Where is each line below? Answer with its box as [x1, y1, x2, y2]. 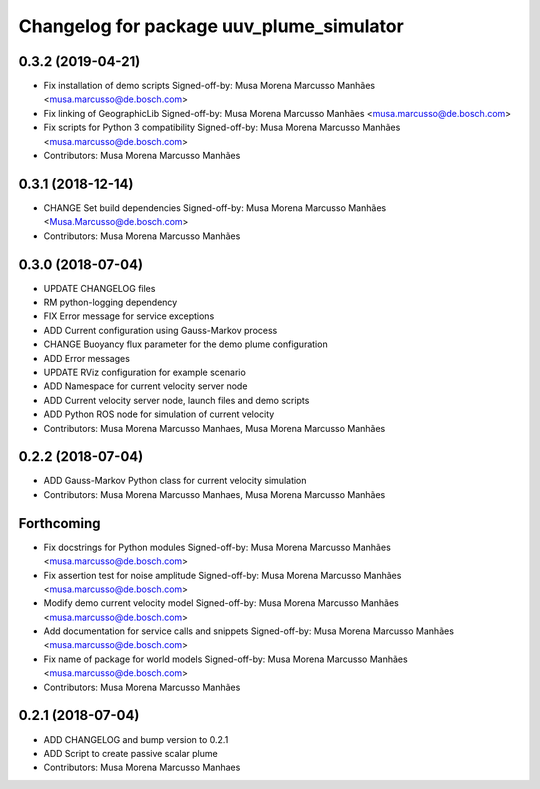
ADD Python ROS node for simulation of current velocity [43, 408, 275, 420]
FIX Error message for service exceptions [43, 310, 215, 322]
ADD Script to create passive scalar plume [43, 747, 219, 759]
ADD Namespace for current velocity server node [43, 380, 248, 392]
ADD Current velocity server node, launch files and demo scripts [43, 394, 310, 406]
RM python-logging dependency [43, 296, 178, 308]
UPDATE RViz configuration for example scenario [43, 366, 247, 378]
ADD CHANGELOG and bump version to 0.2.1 [43, 733, 229, 745]
